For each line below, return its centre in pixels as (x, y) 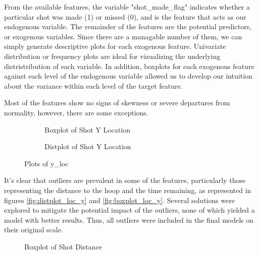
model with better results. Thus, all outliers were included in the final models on (129, 219)
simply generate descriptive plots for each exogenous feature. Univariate (115, 46)
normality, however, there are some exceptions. (76, 112)
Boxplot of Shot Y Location (87, 129)
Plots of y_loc (46, 163)
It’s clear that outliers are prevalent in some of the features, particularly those (125, 180)
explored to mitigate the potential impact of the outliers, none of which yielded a (129, 210)
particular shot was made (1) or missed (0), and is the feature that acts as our (125, 16)
